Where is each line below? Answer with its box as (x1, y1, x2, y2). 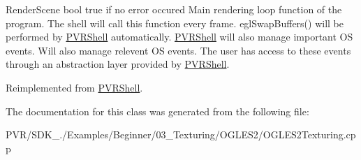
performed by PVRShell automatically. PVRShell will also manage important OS (6, 29, 353, 44)
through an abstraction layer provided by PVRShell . (6, 57, 230, 71)
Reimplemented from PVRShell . (6, 80, 143, 94)
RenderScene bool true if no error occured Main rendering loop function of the (6, 2, 342, 16)
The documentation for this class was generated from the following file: (6, 103, 309, 118)
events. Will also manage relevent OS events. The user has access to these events (6, 43, 351, 57)
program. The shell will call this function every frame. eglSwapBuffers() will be (6, 15, 344, 30)
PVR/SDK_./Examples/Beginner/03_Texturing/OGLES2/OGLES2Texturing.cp (6, 127, 356, 142)
